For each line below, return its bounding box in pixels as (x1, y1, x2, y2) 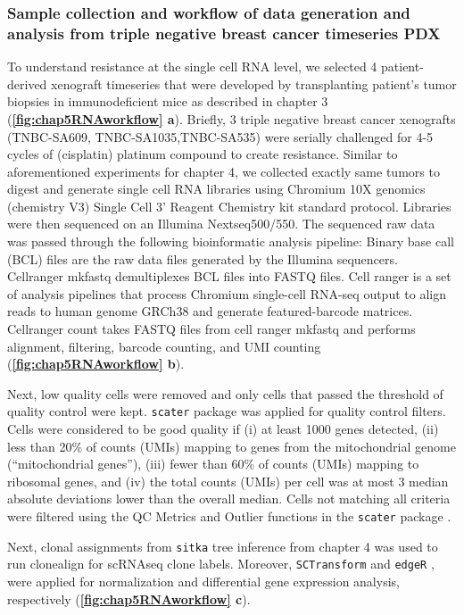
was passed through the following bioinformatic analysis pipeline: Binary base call (7, 232, 454, 251)
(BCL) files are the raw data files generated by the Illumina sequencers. (7, 249, 398, 268)
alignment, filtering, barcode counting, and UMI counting (7, 337, 321, 355)
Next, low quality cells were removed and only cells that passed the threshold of (7, 384, 443, 403)
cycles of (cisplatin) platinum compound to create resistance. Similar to (7, 145, 398, 163)
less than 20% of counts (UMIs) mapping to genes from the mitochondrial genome (7, 436, 456, 455)
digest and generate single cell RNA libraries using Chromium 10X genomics (7, 179, 426, 198)
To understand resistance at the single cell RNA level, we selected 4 (7, 57, 377, 76)
